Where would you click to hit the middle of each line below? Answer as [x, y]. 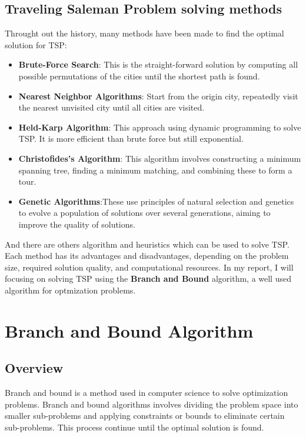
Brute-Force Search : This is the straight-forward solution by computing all [158, 64]
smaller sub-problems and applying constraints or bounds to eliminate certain [145, 416]
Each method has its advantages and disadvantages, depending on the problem [147, 256]
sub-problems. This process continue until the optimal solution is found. [134, 427]
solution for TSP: [36, 44]
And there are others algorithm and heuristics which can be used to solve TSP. [147, 244]
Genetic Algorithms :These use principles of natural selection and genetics [156, 201]
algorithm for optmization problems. [70, 290]
